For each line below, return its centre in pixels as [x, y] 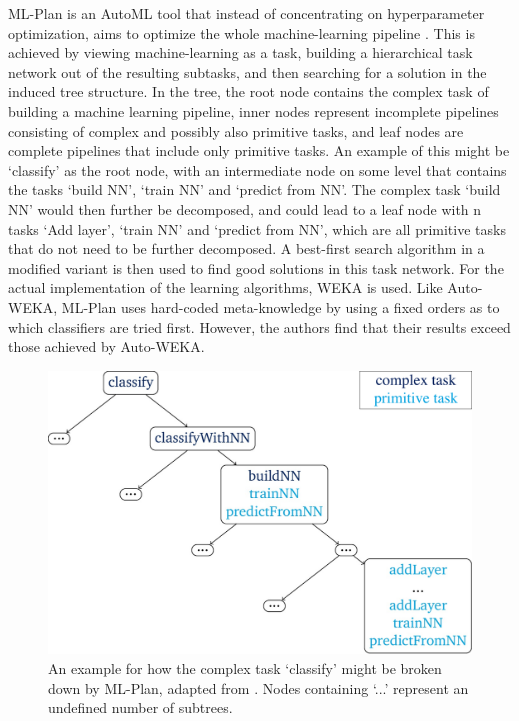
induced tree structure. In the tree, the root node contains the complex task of [248, 91]
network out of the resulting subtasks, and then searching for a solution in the [247, 71]
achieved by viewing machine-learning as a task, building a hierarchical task [240, 52]
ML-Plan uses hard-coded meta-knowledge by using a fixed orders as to [280, 306]
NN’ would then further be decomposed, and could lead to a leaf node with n [245, 208]
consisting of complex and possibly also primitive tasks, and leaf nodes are [236, 130]
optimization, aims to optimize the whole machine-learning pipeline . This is [241, 32]
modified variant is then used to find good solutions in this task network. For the [256, 267]
